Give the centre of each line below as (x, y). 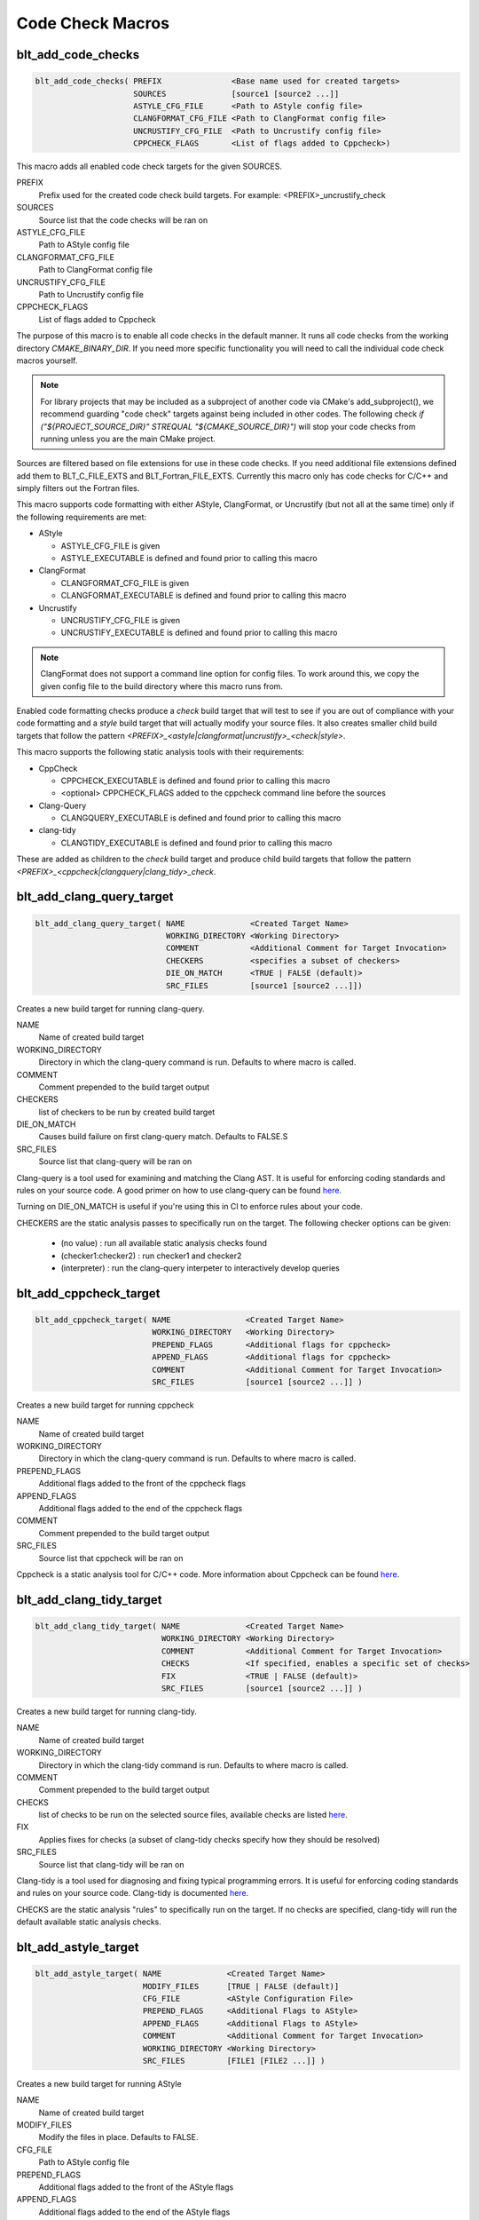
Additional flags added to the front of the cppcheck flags (142, 1484)
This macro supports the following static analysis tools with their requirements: (161, 752)
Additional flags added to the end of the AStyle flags (134, 2212)
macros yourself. (47, 361)
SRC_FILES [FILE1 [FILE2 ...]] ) (234, 2061)
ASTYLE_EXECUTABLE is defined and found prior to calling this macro (189, 559)
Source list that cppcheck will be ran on (111, 1558)
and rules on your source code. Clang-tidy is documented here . (133, 1893)
